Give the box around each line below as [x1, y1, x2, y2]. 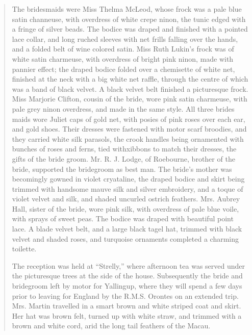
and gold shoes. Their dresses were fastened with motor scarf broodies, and [12, 123, 247, 134]
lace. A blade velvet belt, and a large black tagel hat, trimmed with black [12, 223, 242, 234]
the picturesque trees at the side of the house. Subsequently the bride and [12, 270, 243, 281]
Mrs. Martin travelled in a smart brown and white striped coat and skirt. [12, 300, 241, 311]
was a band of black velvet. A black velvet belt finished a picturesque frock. [12, 83, 248, 94]
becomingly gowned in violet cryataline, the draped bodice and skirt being [12, 173, 245, 184]
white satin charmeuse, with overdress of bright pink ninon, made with [12, 53, 234, 64]
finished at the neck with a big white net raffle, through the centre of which [12, 73, 248, 84]
